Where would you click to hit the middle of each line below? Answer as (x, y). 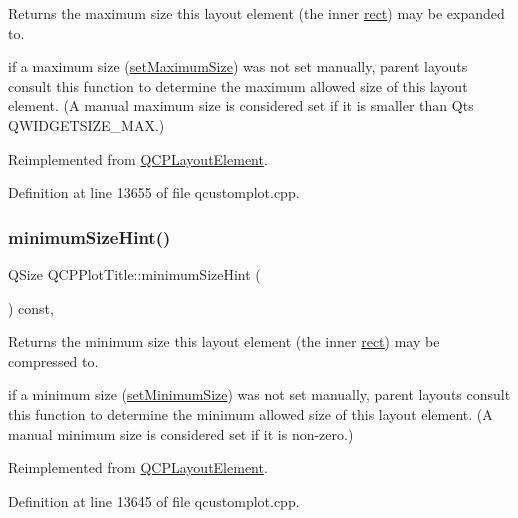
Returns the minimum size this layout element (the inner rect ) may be (224, 341)
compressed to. (53, 360)
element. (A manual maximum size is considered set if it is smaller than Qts (241, 105)
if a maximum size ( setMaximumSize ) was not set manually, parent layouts (238, 66)
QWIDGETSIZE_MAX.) (86, 124)
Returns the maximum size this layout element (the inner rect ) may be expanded (256, 13)
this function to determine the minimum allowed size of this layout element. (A (250, 413)
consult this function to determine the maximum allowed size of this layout (238, 85)
